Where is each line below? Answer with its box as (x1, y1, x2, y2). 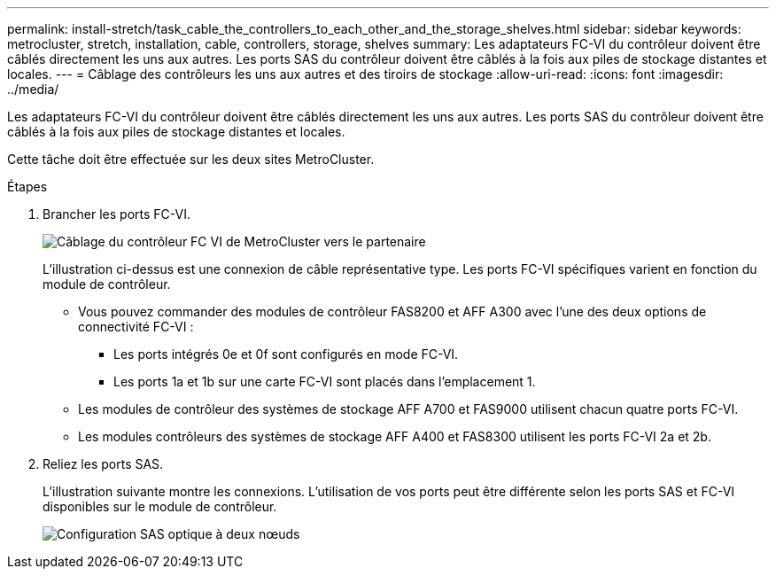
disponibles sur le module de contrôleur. (43, 499, 277, 514)
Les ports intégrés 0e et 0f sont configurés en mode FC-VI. (113, 346, 459, 362)
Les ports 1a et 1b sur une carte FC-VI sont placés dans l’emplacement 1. (113, 374, 536, 389)
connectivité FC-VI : (78, 319, 194, 334)
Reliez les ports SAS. (43, 456, 164, 471)
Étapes (7, 179, 48, 194)
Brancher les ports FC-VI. (43, 206, 190, 222)
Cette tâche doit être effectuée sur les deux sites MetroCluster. (7, 152, 375, 167)
